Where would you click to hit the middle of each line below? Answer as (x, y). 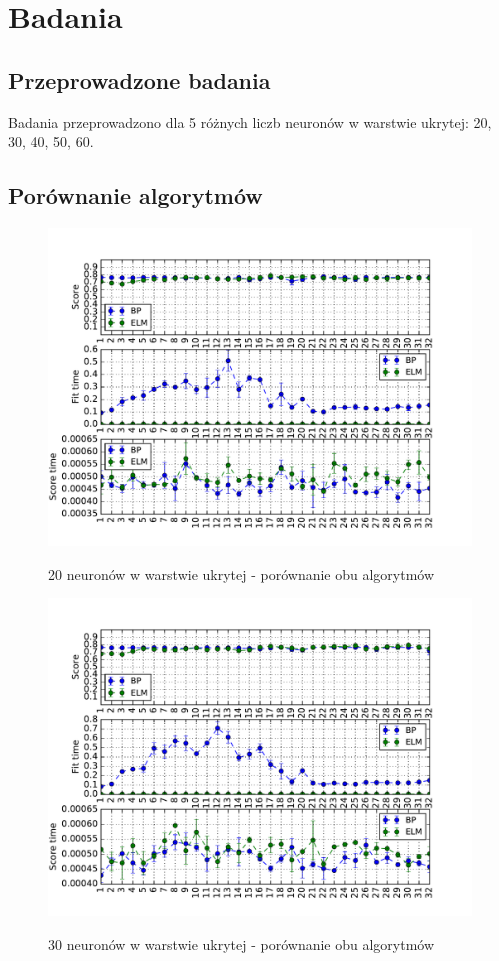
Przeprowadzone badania (139, 79)
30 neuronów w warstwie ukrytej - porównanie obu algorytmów (241, 943)
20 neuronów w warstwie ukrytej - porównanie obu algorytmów (241, 573)
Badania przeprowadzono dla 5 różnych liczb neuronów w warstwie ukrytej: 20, (250, 121)
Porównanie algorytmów (135, 195)
